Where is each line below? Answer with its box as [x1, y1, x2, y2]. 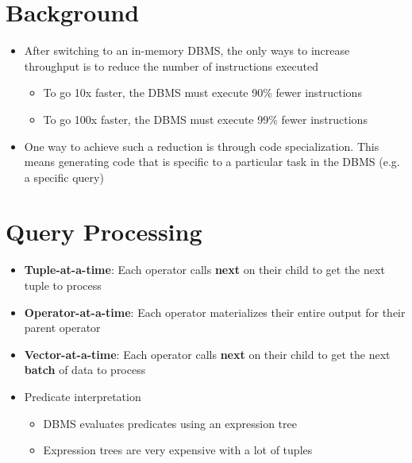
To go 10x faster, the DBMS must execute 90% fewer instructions [43, 84, 362, 101]
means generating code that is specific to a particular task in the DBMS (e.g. [24, 153, 400, 170]
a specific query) [24, 168, 104, 185]
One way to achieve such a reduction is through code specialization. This [24, 137, 379, 154]
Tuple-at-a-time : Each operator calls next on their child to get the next [24, 261, 385, 278]
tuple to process [24, 277, 102, 293]
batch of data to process [24, 361, 146, 378]
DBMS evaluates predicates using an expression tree [43, 415, 297, 431]
